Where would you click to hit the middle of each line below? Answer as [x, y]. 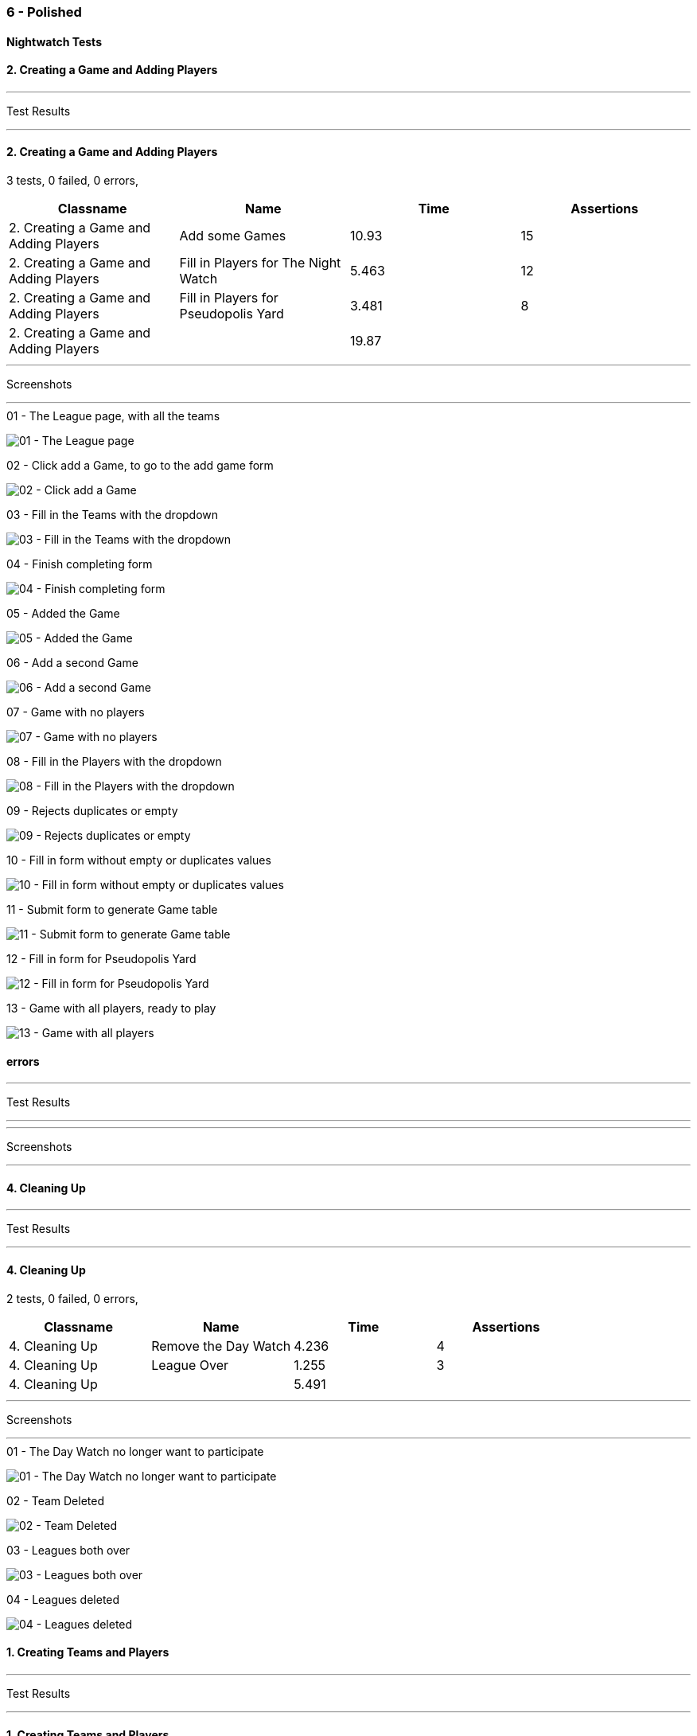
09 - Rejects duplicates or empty [92, 811]
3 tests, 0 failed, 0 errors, [73, 181]
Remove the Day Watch [221, 1346]
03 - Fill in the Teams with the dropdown [113, 515]
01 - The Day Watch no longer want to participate [135, 1451]
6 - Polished [44, 12]
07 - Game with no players [76, 712]
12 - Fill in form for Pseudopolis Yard [101, 959]
